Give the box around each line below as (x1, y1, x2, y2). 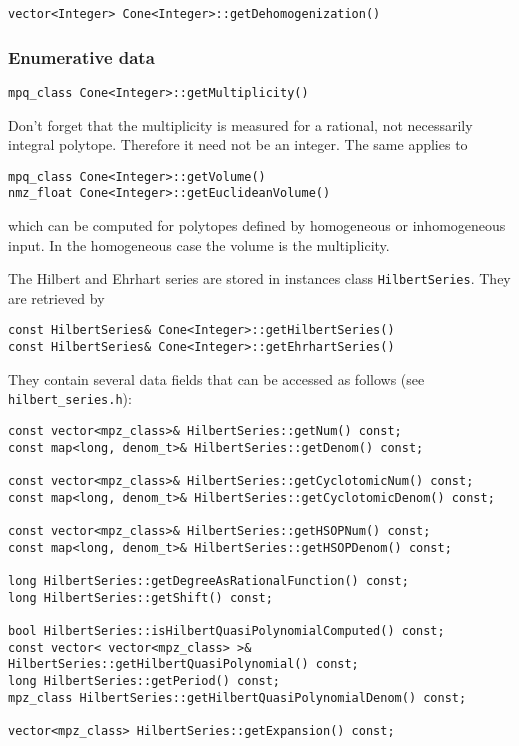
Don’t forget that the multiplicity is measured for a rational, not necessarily (8, 114, 473, 135)
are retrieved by (8, 287, 105, 308)
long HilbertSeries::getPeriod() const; (8, 673, 281, 688)
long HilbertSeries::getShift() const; (8, 590, 273, 605)
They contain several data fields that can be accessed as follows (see (8, 368, 425, 389)
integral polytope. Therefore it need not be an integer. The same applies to (8, 134, 468, 155)
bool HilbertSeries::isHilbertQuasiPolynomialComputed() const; (8, 623, 445, 638)
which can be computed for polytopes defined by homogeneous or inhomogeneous (8, 215, 506, 236)
